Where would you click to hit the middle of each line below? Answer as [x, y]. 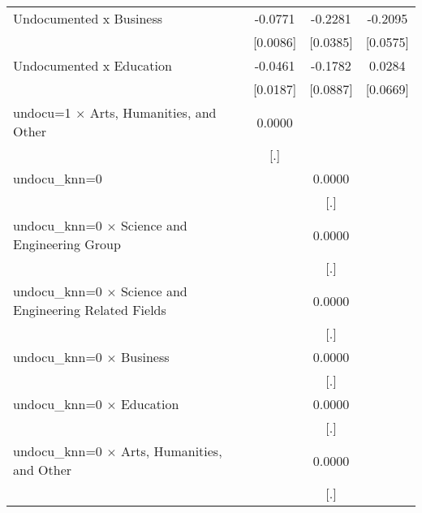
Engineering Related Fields [90, 310]
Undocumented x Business [88, 18]
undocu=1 [42, 112]
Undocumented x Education [93, 65]
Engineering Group [67, 244]
